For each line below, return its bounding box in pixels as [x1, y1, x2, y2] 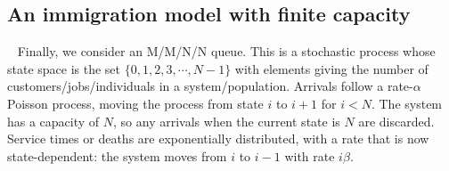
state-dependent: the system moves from [7, 146, 227, 165]
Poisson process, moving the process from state [7, 94, 264, 112]
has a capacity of [7, 111, 100, 130]
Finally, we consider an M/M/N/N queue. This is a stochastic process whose [17, 42, 436, 61]
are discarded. [358, 111, 435, 130]
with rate [284, 146, 335, 165]
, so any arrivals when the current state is [113, 111, 340, 130]
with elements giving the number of [234, 59, 429, 77]
